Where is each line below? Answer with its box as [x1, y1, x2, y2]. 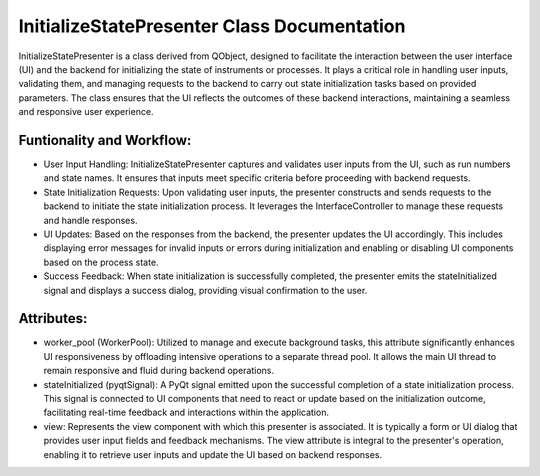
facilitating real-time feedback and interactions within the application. [43, 406, 330, 419]
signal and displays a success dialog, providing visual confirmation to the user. [43, 284, 368, 296]
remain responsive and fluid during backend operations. [43, 365, 275, 377]
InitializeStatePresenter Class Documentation [18, 15, 406, 37]
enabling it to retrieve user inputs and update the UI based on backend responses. [43, 448, 383, 460]
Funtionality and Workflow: [18, 131, 192, 149]
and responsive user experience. [18, 106, 154, 118]
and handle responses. [43, 214, 138, 226]
